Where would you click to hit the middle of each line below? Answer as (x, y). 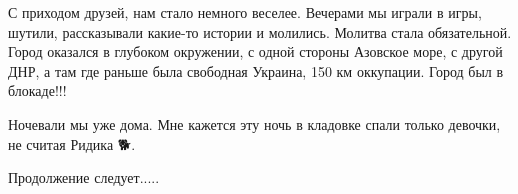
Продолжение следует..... (84, 177)
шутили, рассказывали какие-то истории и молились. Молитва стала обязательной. (260, 31)
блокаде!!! (37, 90)
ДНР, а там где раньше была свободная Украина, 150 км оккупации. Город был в (256, 70)
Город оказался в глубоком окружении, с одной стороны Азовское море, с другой (255, 51)
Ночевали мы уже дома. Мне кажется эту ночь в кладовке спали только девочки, (254, 123)
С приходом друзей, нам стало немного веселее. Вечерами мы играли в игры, (245, 12)
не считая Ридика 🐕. (72, 143)
